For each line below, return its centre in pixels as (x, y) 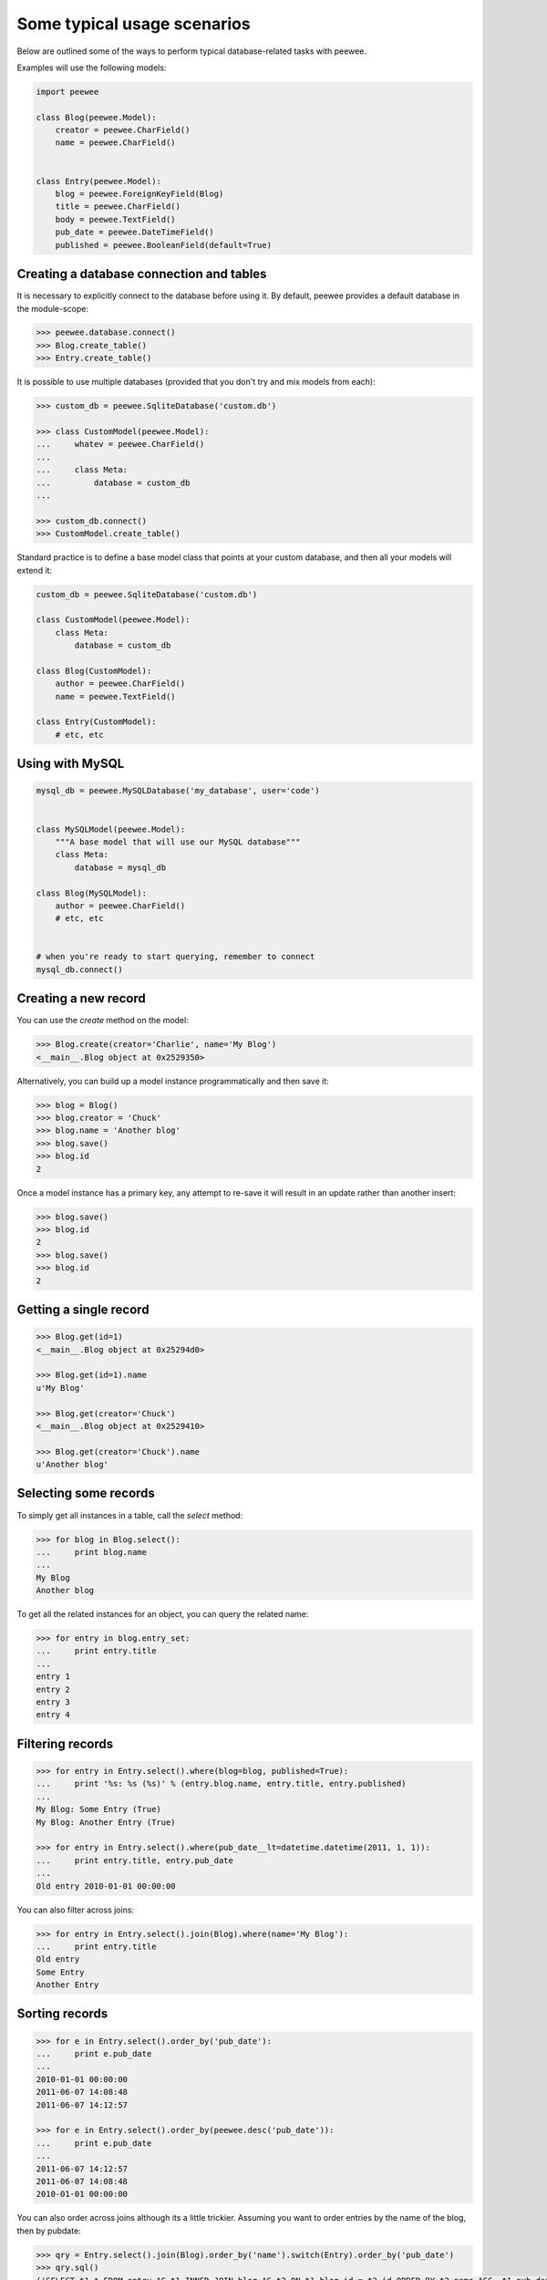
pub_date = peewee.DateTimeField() (134, 232)
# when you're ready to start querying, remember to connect (175, 957)
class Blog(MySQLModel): (92, 893)
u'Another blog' (72, 1465)
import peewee (67, 92)
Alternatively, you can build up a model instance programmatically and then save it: (173, 1081)
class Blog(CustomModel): (94, 671)
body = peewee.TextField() (116, 219)
